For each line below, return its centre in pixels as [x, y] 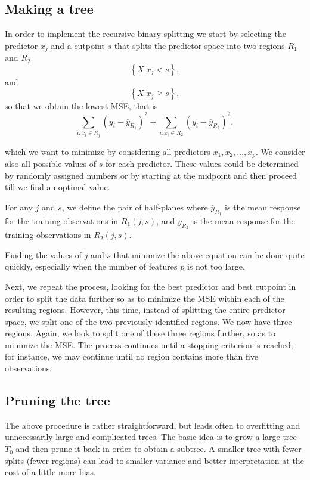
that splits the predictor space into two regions [199, 45]
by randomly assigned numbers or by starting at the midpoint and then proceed [151, 175]
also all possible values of [51, 163]
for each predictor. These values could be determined [202, 163]
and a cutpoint [78, 45]
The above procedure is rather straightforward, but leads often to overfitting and [153, 425]
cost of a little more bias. [51, 472]
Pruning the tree [58, 400]
